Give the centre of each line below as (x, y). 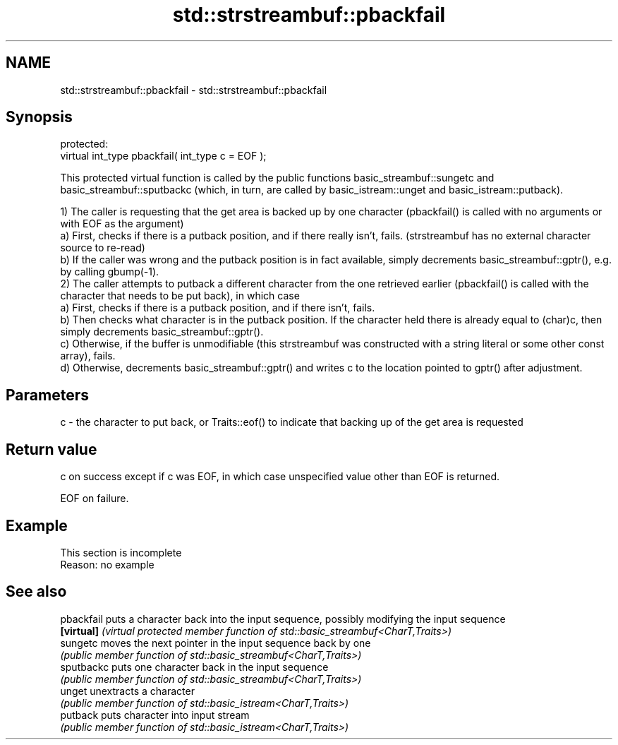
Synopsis (39, 117)
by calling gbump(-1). (110, 272)
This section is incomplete (121, 552)
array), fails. (88, 356)
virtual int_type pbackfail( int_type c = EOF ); (163, 156)
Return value (51, 449)
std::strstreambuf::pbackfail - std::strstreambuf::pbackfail (194, 90)
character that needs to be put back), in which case (180, 296)
